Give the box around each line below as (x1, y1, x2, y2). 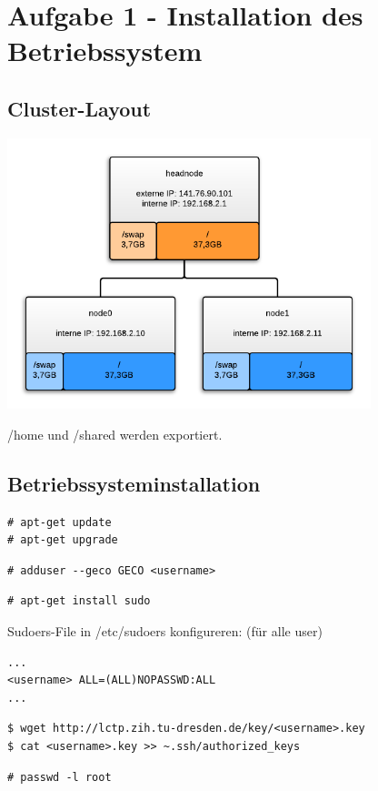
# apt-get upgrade (7, 533, 118, 547)
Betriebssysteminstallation (7, 469, 261, 497)
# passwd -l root (7, 770, 112, 784)
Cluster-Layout (7, 94, 152, 122)
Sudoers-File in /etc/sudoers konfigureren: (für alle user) (7, 621, 323, 640)
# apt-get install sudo (7, 594, 151, 608)
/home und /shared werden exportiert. (7, 424, 223, 443)
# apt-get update (7, 515, 112, 529)
